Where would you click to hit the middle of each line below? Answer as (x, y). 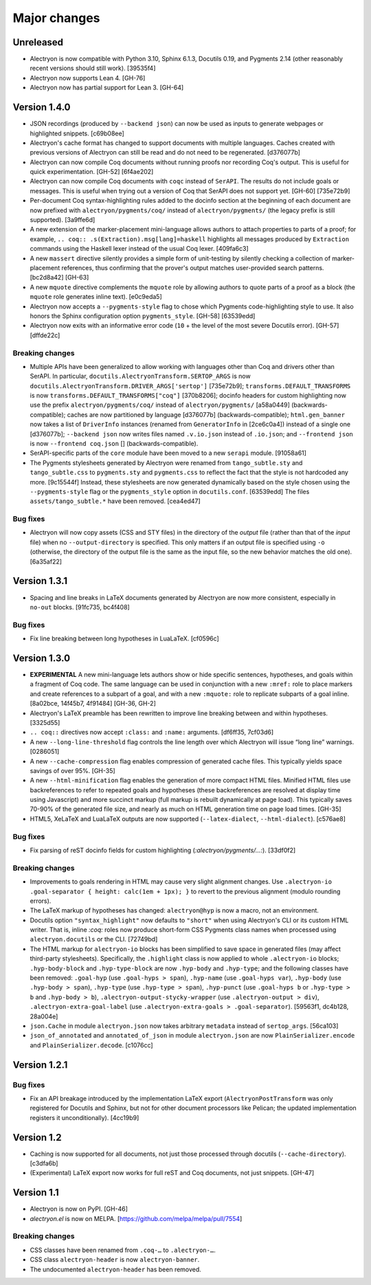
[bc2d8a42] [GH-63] (59, 278)
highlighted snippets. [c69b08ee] (77, 133)
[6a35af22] (46, 561)
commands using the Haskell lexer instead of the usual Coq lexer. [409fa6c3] (139, 249)
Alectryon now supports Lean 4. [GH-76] (88, 78)
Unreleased (38, 42)
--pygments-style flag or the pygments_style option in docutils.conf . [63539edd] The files (170, 491)
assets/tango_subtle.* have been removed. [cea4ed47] (115, 501)
